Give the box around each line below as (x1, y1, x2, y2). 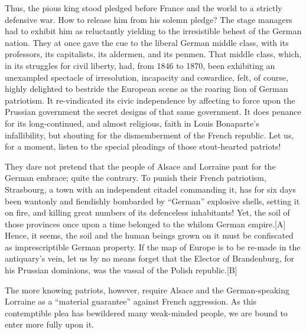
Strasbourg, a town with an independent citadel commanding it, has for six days (5, 183, 296, 195)
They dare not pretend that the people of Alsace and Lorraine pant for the (5, 160, 276, 172)
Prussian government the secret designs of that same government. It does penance (5, 105, 301, 118)
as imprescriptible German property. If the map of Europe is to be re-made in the (5, 240, 301, 253)
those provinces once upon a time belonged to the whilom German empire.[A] (5, 217, 286, 230)
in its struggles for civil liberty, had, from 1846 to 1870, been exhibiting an (5, 59, 275, 71)
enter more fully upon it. (5, 318, 94, 330)
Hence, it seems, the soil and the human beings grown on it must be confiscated (5, 229, 294, 242)
